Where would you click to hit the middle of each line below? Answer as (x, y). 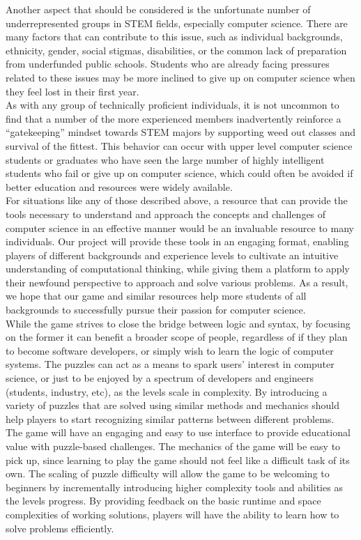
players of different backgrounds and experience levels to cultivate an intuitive (172, 255)
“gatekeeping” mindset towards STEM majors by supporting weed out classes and (181, 132)
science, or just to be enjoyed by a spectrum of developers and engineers (160, 378)
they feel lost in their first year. (72, 91)
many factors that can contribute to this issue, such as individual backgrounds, (174, 37)
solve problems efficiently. (60, 528)
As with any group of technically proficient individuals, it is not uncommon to (172, 105)
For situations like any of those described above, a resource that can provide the (177, 200)
